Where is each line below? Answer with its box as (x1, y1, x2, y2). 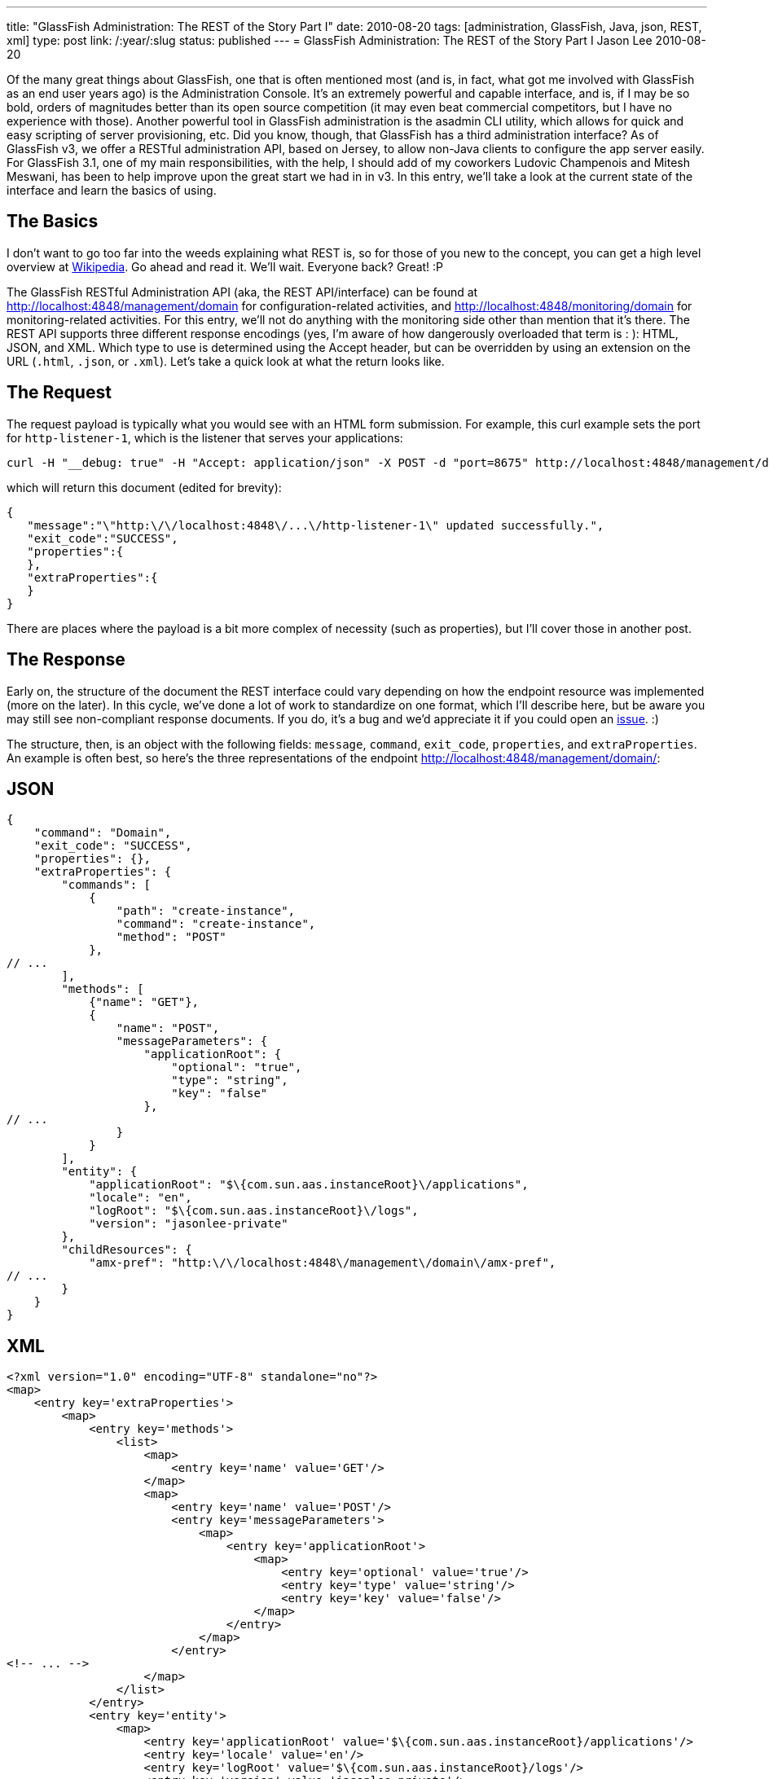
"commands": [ (61, 878, 152, 892)
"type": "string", (171, 1074, 288, 1087)
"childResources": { (61, 1243, 192, 1257)
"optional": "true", (171, 1061, 302, 1074)
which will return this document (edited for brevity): (7, 480, 282, 494)
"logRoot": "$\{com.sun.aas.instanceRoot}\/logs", (89, 1204, 419, 1218)
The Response (7, 649, 125, 670)
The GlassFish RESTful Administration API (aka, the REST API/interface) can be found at (7, 284, 478, 299)
